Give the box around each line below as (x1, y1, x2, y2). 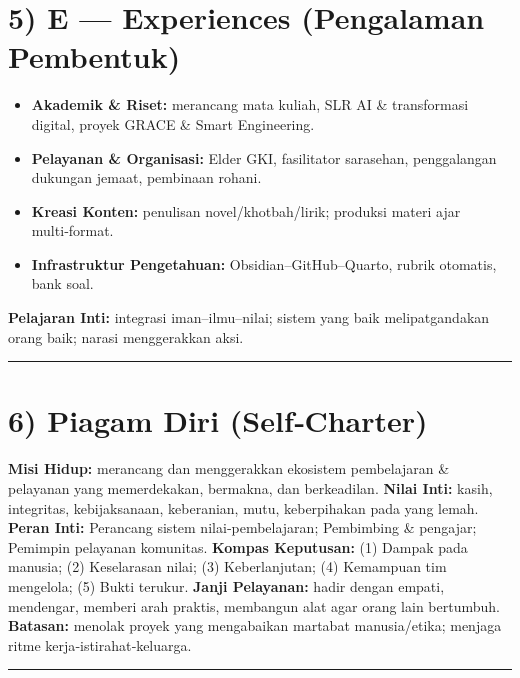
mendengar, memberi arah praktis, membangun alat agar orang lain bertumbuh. (8, 595, 500, 616)
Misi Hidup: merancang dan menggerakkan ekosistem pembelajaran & (8, 458, 450, 479)
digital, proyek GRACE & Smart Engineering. (31, 113, 315, 134)
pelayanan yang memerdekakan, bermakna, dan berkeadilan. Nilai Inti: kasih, (8, 477, 493, 498)
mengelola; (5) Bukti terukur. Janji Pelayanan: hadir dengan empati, (8, 575, 445, 596)
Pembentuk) (8, 36, 181, 77)
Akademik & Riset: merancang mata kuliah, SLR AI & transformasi (31, 94, 469, 115)
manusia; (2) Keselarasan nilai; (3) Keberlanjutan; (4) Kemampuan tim (8, 556, 447, 577)
